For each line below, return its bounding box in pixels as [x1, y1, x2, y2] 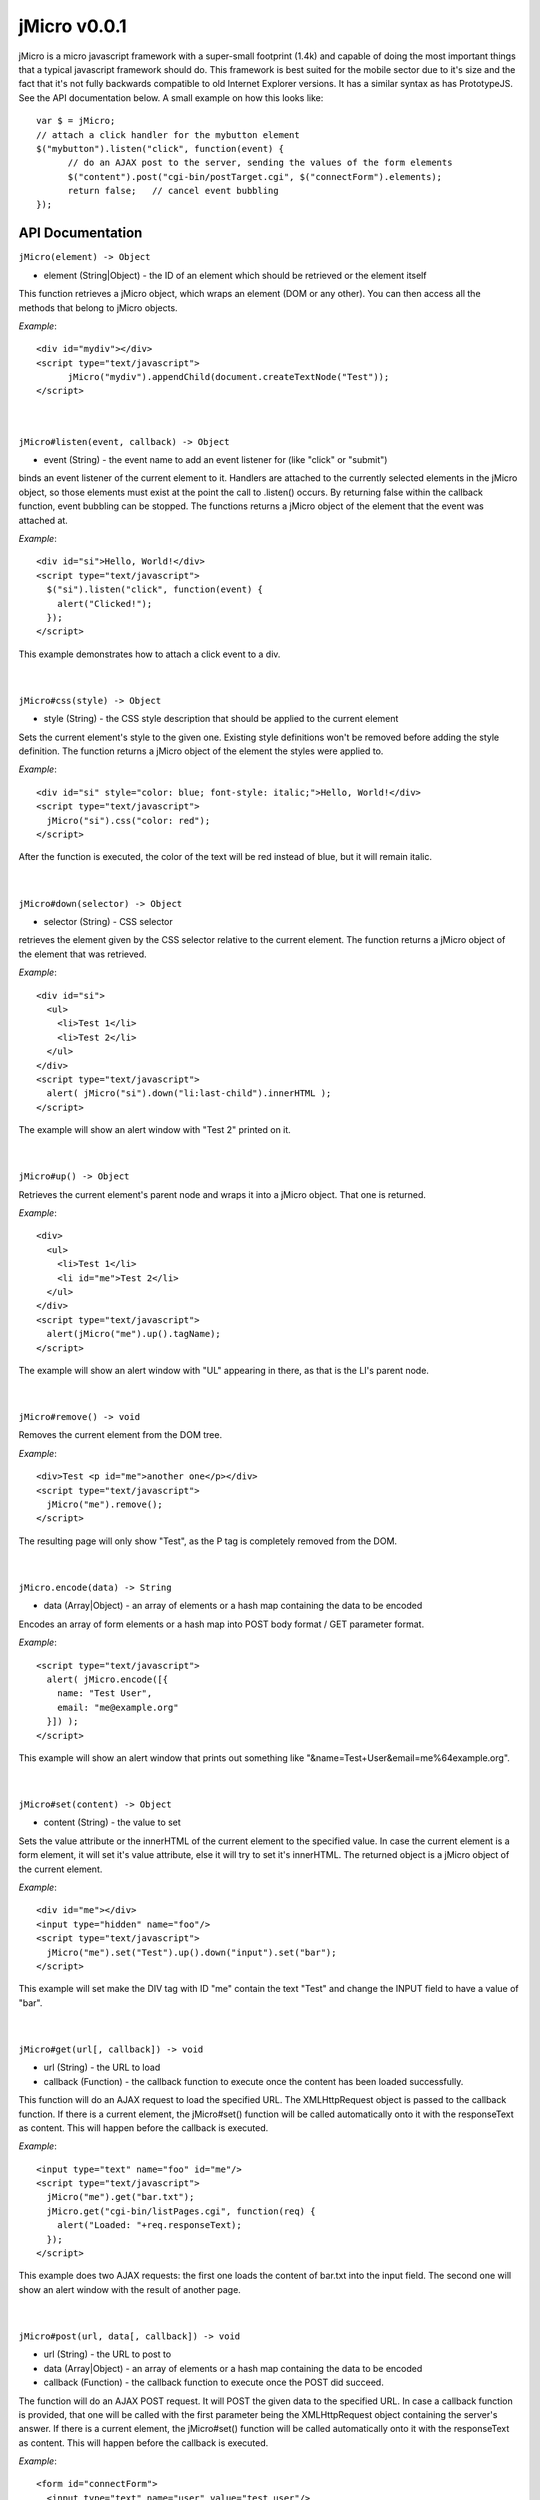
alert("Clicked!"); [56, 598, 153, 609]
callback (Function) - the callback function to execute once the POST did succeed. [43, 2376, 384, 2389]
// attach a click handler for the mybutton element [36, 129, 300, 140]
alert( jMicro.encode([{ [46, 1673, 169, 1685]
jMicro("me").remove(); [46, 1499, 164, 1510]
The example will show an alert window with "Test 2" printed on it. [18, 1124, 292, 1136]
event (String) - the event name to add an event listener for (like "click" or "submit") [43, 454, 388, 466]
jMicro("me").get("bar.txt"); [46, 2191, 195, 2203]
